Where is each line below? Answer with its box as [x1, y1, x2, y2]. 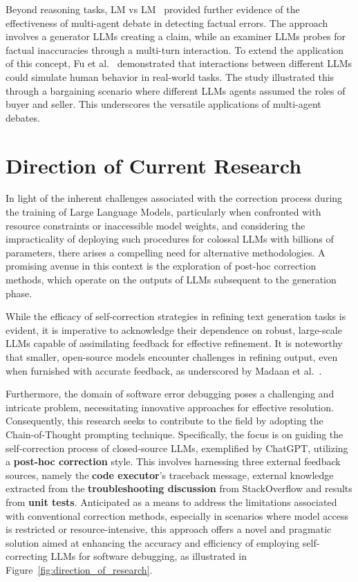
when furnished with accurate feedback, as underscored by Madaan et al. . [6, 363, 322, 377]
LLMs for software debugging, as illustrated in [50, 549, 247, 563]
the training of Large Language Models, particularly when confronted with [6, 205, 321, 219]
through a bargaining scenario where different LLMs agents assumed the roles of [6, 83, 346, 97]
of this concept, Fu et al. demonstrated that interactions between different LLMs [6, 56, 352, 71]
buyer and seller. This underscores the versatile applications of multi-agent [6, 97, 321, 111]
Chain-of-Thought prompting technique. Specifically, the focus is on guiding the [6, 426, 343, 441]
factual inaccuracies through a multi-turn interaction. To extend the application [6, 42, 344, 57]
